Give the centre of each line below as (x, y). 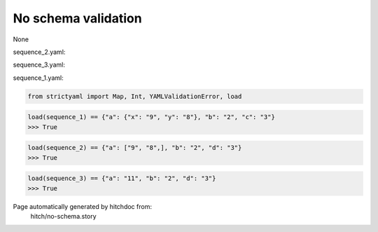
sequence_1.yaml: (38, 78)
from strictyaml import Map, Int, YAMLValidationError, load (135, 96)
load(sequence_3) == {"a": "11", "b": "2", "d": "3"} (122, 178)
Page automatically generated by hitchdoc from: (82, 206)
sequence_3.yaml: (39, 65)
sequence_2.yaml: (39, 52)
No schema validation (78, 18)
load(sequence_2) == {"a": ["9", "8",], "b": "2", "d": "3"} (135, 148)
